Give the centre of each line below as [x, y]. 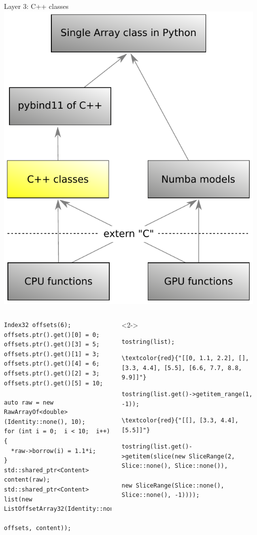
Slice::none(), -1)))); [161, 495]
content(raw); [27, 480]
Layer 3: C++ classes [36, 6]
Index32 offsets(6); [38, 325]
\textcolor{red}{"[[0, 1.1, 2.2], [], [185, 358]
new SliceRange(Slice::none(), [173, 485]
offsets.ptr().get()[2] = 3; [52, 373]
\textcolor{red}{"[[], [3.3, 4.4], [180, 421]
